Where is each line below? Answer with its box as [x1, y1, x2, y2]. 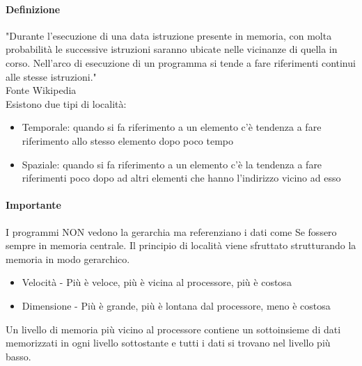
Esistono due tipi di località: [6, 96, 127, 111]
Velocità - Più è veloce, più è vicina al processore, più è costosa [22, 275, 292, 289]
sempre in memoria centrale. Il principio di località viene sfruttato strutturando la [6, 238, 356, 253]
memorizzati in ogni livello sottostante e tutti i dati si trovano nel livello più [6, 335, 331, 350]
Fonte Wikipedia [6, 83, 77, 97]
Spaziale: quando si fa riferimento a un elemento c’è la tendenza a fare [22, 157, 322, 171]
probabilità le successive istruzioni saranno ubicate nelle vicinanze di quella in [6, 42, 338, 56]
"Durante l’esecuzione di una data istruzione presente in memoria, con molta [6, 28, 332, 42]
